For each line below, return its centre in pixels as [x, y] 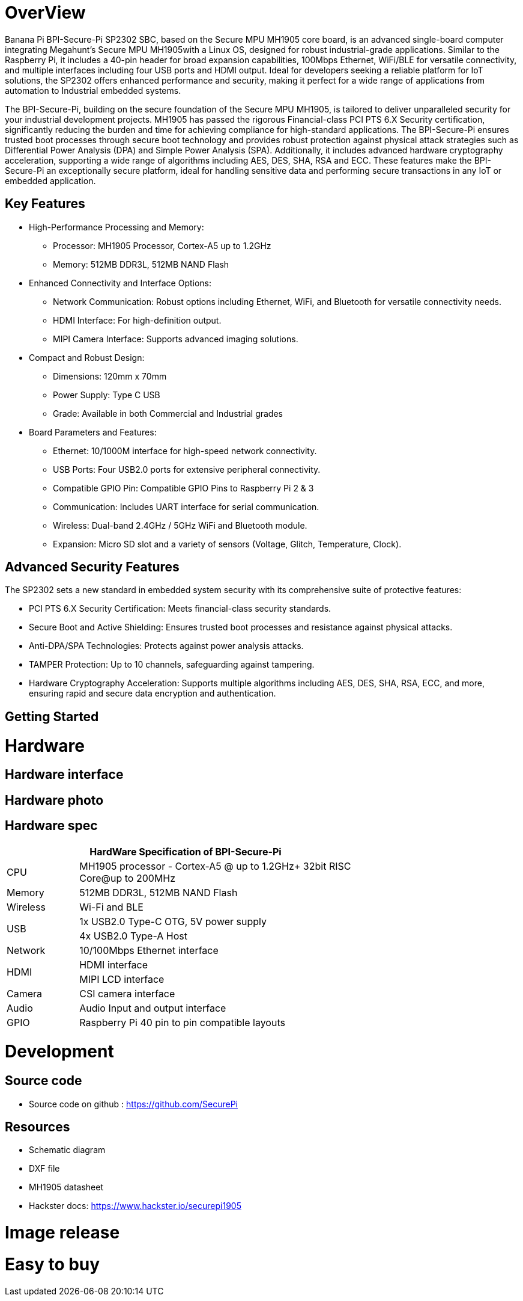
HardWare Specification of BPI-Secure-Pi [186, 851]
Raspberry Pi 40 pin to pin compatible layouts [182, 1022]
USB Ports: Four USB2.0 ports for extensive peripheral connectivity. [187, 469]
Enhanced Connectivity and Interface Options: [120, 283]
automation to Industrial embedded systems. [93, 90]
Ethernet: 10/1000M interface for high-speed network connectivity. [185, 451]
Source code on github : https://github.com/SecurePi [133, 1104]
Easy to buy [53, 1264]
